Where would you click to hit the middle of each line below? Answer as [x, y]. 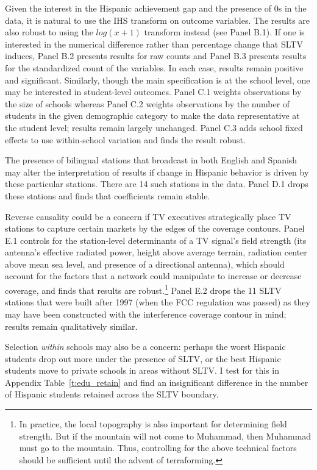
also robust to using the [49, 32]
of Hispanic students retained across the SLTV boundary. [112, 394]
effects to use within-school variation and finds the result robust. [125, 139]
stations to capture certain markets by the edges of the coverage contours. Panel [155, 228]
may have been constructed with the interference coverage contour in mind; [146, 314]
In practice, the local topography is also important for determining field [153, 424]
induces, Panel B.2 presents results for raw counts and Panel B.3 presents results [156, 56]
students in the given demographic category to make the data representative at [152, 116]
